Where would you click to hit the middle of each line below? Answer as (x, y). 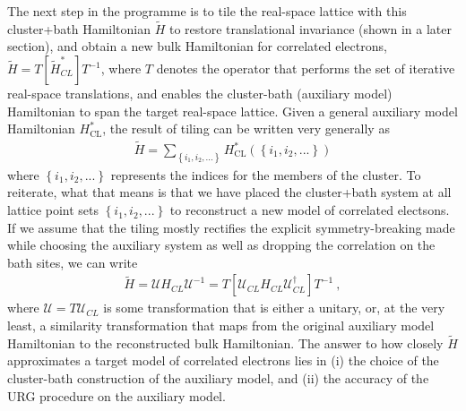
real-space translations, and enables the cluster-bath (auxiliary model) (200, 93)
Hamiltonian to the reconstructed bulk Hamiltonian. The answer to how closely (225, 342)
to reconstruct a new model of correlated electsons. (310, 210)
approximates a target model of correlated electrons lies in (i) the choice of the (223, 360)
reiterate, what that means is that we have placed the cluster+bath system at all (229, 192)
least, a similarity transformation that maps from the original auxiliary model (221, 325)
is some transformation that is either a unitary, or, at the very (274, 308)
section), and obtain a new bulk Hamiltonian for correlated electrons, (197, 46)
